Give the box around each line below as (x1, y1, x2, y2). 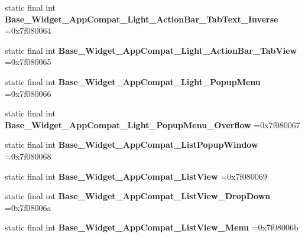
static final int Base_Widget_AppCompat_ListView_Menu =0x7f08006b (5, 221, 298, 233)
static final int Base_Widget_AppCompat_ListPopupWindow (5, 138, 258, 151)
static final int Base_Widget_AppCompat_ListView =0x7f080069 (5, 170, 267, 182)
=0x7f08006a (5, 201, 51, 213)
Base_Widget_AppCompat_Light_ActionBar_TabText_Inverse (5, 12, 278, 25)
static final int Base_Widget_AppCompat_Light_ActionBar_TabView (5, 44, 297, 56)
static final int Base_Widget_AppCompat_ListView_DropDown (5, 190, 271, 202)
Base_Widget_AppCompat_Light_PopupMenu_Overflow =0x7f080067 (5, 118, 300, 131)
